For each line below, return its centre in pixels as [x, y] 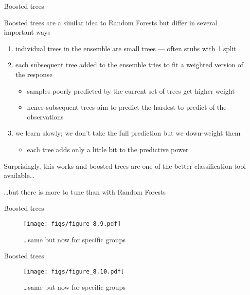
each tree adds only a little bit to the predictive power [108, 149]
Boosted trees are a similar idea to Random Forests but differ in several [111, 22]
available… [19, 175]
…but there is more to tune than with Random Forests [85, 191]
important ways [27, 32]
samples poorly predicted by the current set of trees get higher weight [131, 90]
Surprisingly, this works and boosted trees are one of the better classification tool [125, 166]
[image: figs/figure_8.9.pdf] [72, 224]
